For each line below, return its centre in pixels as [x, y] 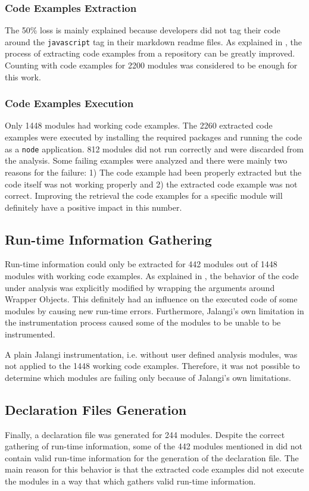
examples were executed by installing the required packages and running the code [154, 137]
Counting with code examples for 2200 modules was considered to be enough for [151, 65]
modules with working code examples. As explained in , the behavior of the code [152, 276]
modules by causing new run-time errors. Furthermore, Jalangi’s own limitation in [154, 310]
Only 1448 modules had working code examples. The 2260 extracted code [139, 125]
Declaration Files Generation [96, 409]
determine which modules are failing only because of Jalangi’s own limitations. [148, 377]
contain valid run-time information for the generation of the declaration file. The [152, 457]
